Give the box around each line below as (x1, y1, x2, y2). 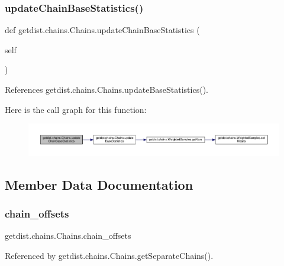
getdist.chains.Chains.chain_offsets (5, 229, 131, 242)
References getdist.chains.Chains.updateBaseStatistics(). (5, 83, 208, 95)
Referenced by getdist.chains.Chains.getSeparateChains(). (5, 249, 214, 262)
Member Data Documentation (5, 175, 193, 193)
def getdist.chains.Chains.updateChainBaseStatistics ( (5, 24, 200, 36)
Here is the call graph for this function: (5, 103, 147, 115)
